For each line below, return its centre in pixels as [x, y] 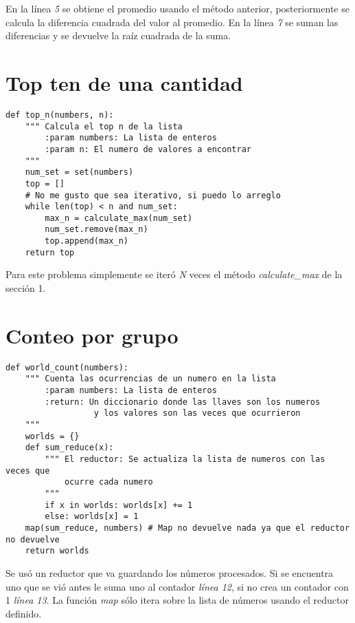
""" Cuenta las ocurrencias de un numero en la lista [150, 379]
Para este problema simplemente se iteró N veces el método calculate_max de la [174, 274]
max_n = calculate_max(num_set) [119, 218]
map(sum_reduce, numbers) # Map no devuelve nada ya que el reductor [187, 528]
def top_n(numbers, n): [60, 115]
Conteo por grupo [92, 335]
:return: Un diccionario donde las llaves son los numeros [183, 402]
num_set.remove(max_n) [96, 230]
